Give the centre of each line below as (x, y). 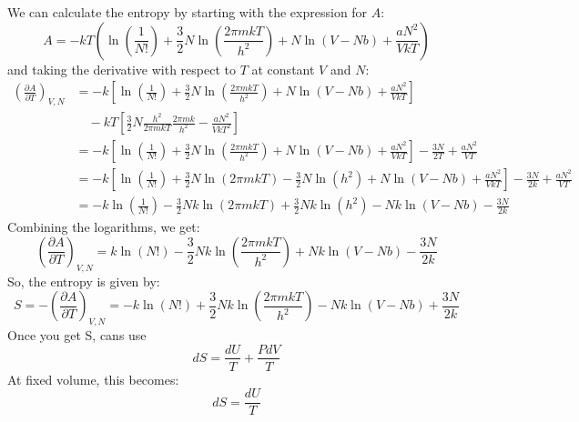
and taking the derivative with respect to (122, 69)
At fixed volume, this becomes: (93, 379)
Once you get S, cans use (77, 334)
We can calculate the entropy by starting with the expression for (188, 12)
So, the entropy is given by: (84, 281)
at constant (283, 69)
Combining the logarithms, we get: (104, 227)
